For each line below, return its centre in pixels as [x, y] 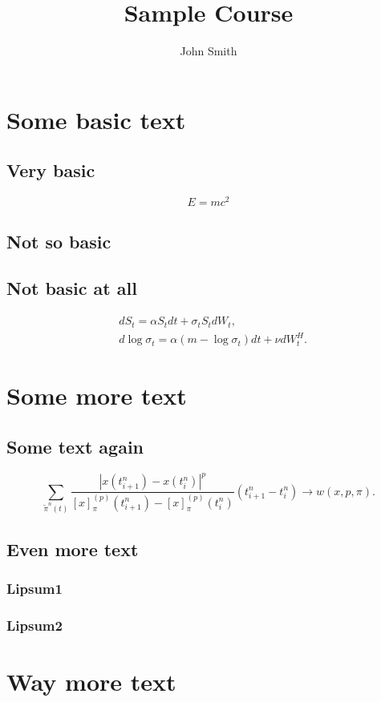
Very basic [51, 170]
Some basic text [96, 119]
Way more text [91, 681]
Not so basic [59, 241]
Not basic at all [72, 288]
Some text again [75, 446]
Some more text [97, 395]
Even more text [73, 549]
